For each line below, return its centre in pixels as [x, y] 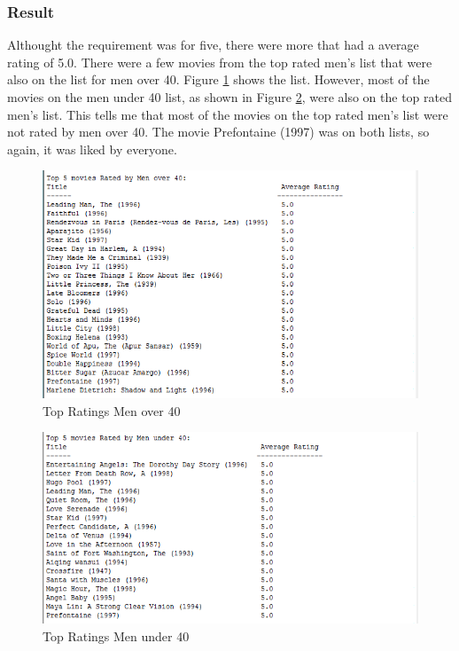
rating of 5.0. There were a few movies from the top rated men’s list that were [220, 62]
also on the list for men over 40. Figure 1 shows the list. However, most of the [218, 79]
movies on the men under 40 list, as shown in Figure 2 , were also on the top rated [229, 97]
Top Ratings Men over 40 [112, 410]
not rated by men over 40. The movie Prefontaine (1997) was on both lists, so [218, 132]
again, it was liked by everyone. [92, 149]
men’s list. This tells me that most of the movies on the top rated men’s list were [228, 114]
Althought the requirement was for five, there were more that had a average [213, 45]
